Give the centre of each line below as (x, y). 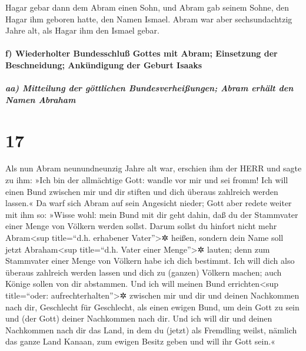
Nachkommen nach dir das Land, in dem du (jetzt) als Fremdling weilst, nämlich (151, 330)
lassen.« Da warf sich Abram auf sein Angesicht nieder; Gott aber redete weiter (149, 203)
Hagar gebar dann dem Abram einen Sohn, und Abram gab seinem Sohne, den (147, 7)
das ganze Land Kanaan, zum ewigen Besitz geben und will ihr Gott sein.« (140, 341)
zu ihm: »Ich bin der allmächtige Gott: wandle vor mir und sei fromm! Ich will (147, 180)
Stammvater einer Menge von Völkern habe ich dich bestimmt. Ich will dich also (150, 261)
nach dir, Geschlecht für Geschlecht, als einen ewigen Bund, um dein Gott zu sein (152, 307)
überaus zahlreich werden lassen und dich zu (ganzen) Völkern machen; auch (144, 272)
